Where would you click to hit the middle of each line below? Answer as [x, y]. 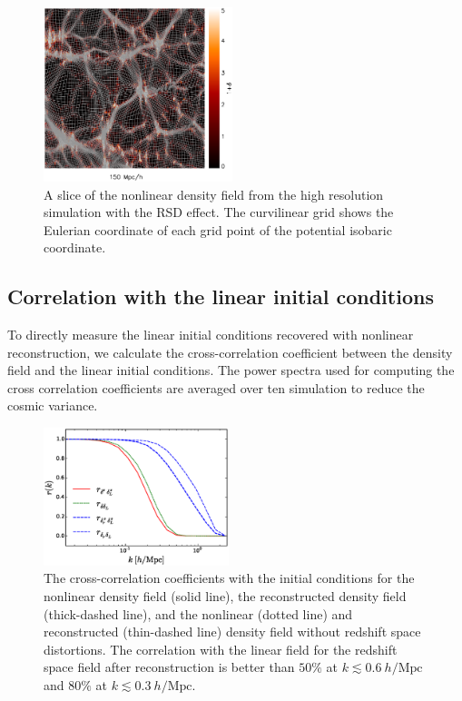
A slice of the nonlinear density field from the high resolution [214, 194]
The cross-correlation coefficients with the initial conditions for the [229, 578]
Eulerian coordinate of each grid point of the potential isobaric [218, 229]
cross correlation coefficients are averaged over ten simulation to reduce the [216, 387]
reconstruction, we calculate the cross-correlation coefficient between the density [230, 352]
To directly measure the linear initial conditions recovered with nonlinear [211, 335]
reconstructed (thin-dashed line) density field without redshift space [232, 632]
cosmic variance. [53, 405]
